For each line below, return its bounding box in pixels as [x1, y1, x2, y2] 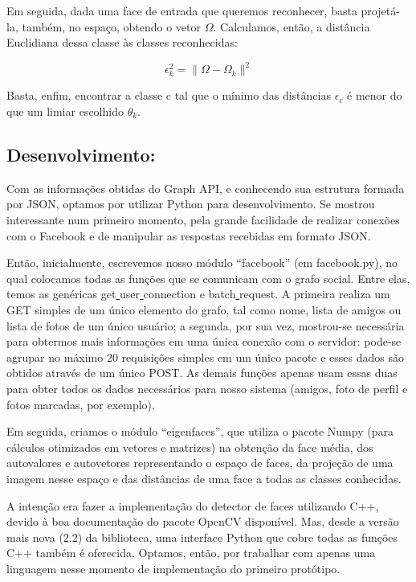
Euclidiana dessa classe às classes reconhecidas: [6, 34, 238, 51]
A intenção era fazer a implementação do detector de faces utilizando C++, [6, 497, 379, 514]
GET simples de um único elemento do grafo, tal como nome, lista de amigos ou [6, 301, 402, 318]
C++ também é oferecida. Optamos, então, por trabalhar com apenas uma [6, 544, 376, 561]
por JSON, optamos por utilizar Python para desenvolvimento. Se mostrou [6, 195, 375, 212]
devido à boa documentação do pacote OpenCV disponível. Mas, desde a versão [6, 513, 399, 530]
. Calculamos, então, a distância [213, 18, 370, 35]
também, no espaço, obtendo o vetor [22, 18, 201, 35]
